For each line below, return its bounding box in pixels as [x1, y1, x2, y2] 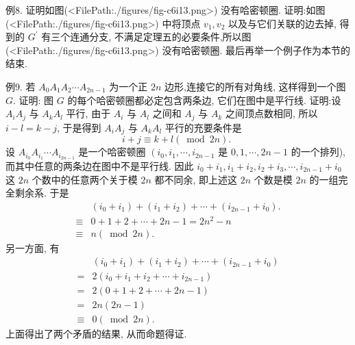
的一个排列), [291, 144, 345, 159]
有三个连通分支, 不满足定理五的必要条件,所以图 [41, 29, 252, 44]
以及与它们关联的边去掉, [228, 16, 336, 30]
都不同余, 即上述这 [154, 172, 238, 186]
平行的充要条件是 [164, 120, 242, 134]
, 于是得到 [57, 120, 101, 134]
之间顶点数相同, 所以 [225, 106, 318, 120]
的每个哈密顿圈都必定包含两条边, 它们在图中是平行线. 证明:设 [67, 92, 341, 107]
